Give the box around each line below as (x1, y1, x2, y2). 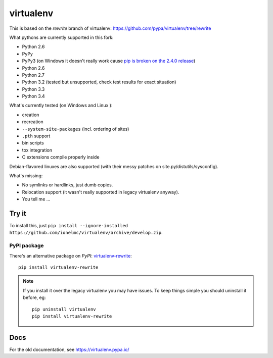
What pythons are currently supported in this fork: (9, 34, 114, 40)
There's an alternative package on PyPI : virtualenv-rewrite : (9, 252, 132, 259)
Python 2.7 (22, 72, 45, 78)
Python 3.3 (22, 86, 45, 92)
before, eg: (23, 294, 46, 300)
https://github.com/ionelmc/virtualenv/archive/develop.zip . (9, 230, 163, 236)
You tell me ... (22, 196, 51, 202)
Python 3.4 (22, 93, 45, 99)
